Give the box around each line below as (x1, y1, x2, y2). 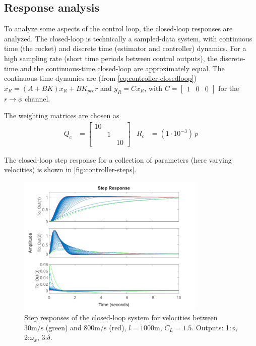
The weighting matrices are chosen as (4, 110, 119, 121)
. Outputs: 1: (191, 322, 231, 332)
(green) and (45, 322, 82, 332)
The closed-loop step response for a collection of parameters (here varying (4, 154, 232, 165)
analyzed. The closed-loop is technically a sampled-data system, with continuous (4, 33, 252, 43)
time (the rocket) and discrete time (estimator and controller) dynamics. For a (4, 43, 246, 54)
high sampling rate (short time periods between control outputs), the (4, 53, 217, 63)
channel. (25, 93, 50, 104)
